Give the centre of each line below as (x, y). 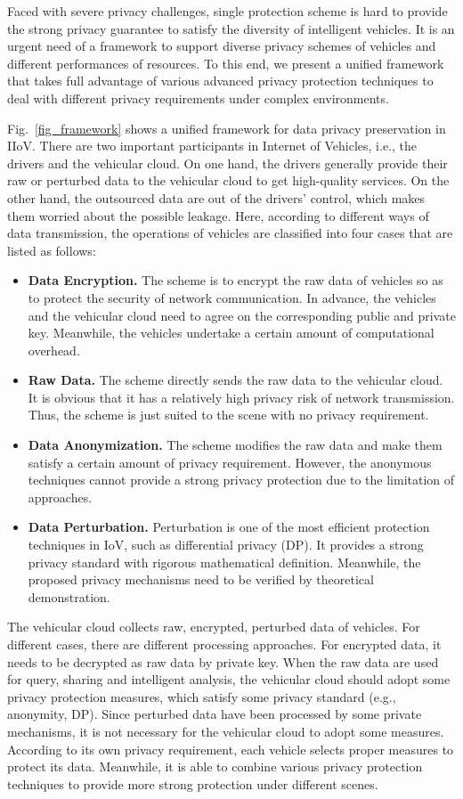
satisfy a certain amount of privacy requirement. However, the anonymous (230, 462)
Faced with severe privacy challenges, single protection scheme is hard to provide (227, 11)
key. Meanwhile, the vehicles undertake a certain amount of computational (231, 333)
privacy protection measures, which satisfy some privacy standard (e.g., (202, 696)
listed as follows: (52, 250)
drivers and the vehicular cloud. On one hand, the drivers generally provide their (227, 163)
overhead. (54, 350)
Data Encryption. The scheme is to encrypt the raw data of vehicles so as (236, 280)
